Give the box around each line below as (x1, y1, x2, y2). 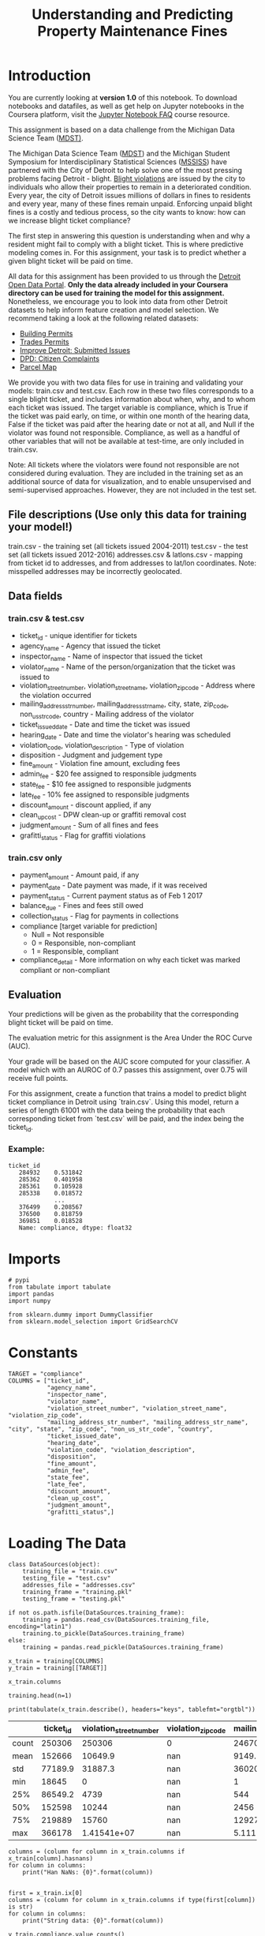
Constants (8, 1344, 78, 1361)
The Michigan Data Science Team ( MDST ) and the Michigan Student (8, 148, 230, 158)
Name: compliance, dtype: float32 (18, 1224, 132, 1232)
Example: (8, 1143, 45, 1154)
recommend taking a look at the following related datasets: (8, 313, 200, 323)
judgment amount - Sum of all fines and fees (19, 820, 159, 831)
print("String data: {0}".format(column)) (22, 1916, 164, 1924)
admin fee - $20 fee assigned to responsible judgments (19, 769, 197, 780)
